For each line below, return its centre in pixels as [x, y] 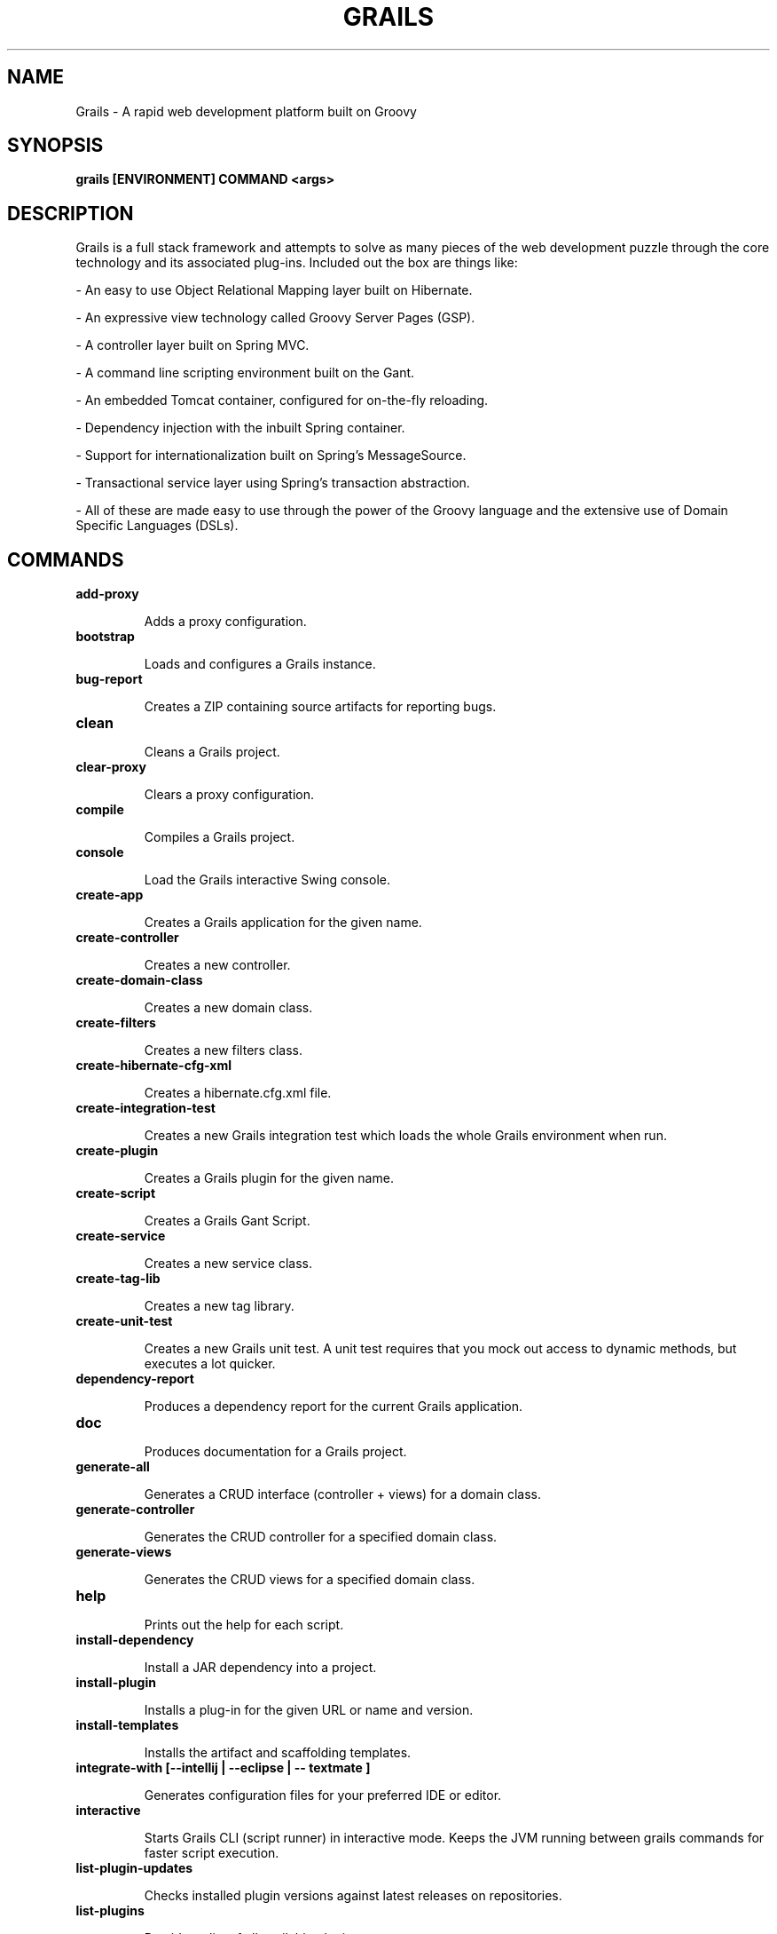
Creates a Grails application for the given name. [283, 923]
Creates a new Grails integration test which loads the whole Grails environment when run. [405, 1136]
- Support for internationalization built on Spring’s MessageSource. [271, 456]
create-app [110, 895]
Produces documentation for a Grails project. [275, 1452]
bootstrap [105, 637]
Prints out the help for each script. [244, 1625]
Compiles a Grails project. [220, 837]
